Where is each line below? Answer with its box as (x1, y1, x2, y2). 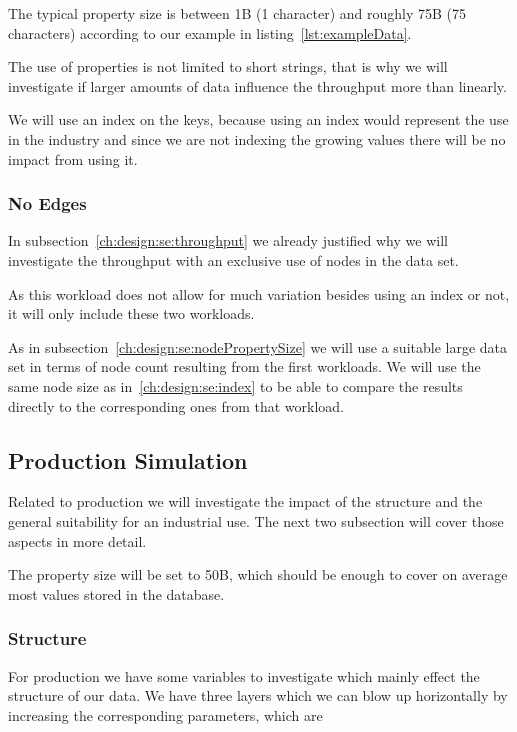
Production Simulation (8, 444, 248, 475)
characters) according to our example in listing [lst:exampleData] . (8, 22, 412, 43)
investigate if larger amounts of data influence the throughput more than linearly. (8, 75, 507, 96)
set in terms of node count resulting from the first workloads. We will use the (8, 356, 481, 377)
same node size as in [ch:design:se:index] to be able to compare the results (8, 375, 463, 396)
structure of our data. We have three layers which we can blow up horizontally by (8, 685, 508, 706)
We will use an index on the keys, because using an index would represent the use (8, 109, 509, 130)
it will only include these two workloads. (8, 303, 255, 324)
